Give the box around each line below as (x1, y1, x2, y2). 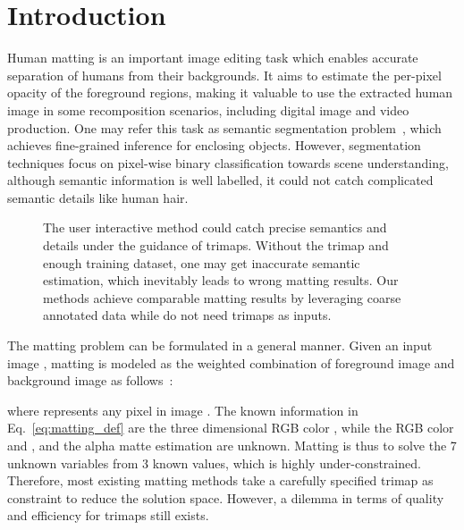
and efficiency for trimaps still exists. (7, 506, 209, 525)
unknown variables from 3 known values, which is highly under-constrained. (7, 453, 421, 472)
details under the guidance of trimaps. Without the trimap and (43, 236, 389, 255)
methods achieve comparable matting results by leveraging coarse (43, 288, 401, 307)
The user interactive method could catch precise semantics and (43, 218, 387, 237)
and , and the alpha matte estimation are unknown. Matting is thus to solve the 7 (7, 436, 457, 454)
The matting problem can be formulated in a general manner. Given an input (7, 336, 433, 355)
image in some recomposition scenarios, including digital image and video (7, 100, 409, 119)
